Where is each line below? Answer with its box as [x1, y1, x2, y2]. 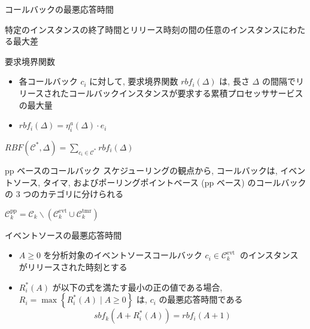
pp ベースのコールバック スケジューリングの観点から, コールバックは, [5, 164, 278, 176]
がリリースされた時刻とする [19, 260, 127, 273]
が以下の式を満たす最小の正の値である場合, [52, 280, 223, 293]
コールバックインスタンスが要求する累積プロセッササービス [69, 86, 303, 99]
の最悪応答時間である [159, 293, 243, 306]
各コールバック [19, 75, 78, 87]
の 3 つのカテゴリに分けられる [5, 188, 124, 200]
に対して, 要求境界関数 [89, 75, 178, 87]
